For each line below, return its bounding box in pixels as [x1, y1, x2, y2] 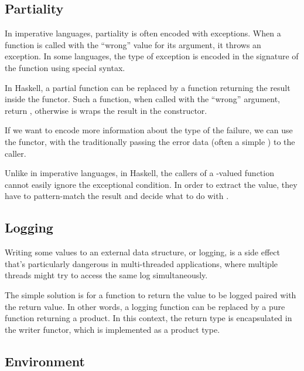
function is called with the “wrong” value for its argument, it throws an [5, 38, 261, 50]
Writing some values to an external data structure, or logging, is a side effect [5, 246, 280, 258]
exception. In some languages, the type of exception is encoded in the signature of [5, 50, 299, 62]
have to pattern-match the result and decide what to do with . [5, 190, 229, 202]
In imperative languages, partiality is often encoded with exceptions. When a [5, 27, 281, 39]
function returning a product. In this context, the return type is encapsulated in [5, 312, 292, 324]
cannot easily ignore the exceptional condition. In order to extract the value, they [5, 178, 298, 190]
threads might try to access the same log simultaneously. [5, 269, 208, 281]
